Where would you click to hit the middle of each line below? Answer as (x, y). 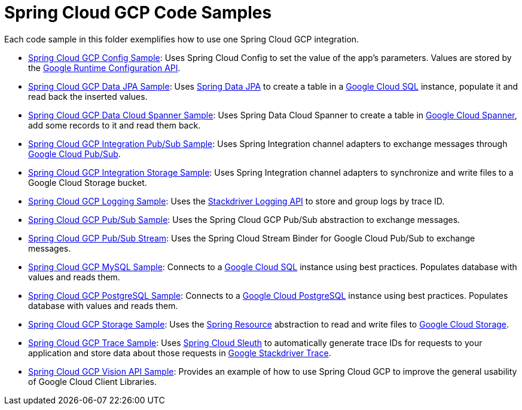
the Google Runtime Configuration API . (104, 68)
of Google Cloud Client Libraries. (92, 381)
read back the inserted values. (88, 96)
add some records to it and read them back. (115, 125)
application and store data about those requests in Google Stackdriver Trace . (180, 353)
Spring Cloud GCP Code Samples (138, 13)
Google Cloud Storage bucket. (88, 182)
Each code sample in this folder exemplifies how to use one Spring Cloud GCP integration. (182, 39)
